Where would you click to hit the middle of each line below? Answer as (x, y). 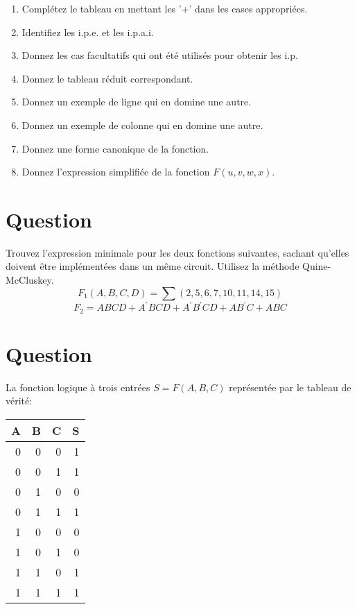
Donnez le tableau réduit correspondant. (107, 78)
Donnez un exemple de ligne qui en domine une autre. (137, 102)
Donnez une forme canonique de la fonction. (115, 148)
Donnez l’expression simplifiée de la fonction (116, 172)
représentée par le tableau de (290, 387)
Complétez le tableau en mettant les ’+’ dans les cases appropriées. (165, 8)
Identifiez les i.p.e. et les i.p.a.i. (88, 32)
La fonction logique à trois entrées (78, 387)
